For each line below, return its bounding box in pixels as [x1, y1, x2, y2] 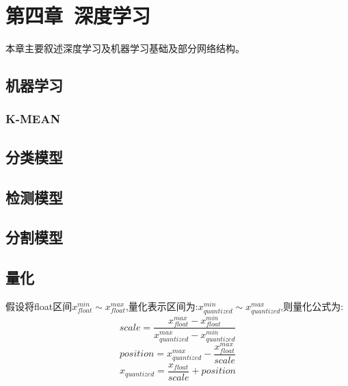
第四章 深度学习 [5, 1, 151, 29]
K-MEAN [5, 110, 61, 127]
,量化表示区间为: [125, 298, 198, 313]
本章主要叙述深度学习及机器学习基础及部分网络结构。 [5, 41, 245, 55]
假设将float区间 [5, 298, 72, 313]
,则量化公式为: [280, 298, 344, 313]
